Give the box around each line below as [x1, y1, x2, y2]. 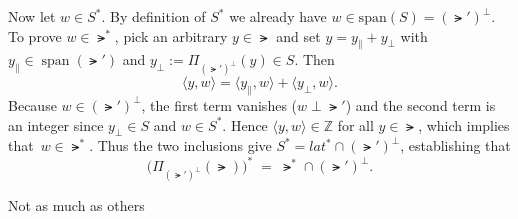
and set [276, 25, 321, 46]
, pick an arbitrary [114, 25, 228, 46]
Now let [8, 6, 56, 26]
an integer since [8, 114, 104, 135]
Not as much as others [8, 195, 145, 216]
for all [337, 114, 374, 135]
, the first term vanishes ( [141, 94, 298, 115]
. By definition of [101, 6, 206, 26]
